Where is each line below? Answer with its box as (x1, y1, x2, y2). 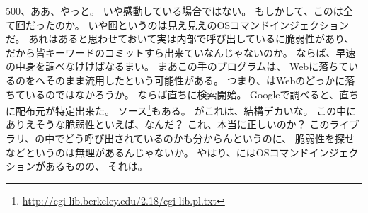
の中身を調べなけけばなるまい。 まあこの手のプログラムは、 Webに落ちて (6, 59, 349, 74)
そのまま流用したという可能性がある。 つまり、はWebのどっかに (45, 72, 345, 87)
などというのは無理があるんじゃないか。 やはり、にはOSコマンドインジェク (6, 144, 359, 159)
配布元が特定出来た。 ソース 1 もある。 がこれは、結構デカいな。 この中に (15, 101, 357, 117)
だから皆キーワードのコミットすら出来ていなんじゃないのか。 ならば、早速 (6, 45, 356, 59)
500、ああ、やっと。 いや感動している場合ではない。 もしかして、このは (6, 4, 343, 18)
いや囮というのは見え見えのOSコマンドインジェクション (88, 17, 350, 32)
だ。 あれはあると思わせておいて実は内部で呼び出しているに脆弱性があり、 (6, 31, 355, 46)
